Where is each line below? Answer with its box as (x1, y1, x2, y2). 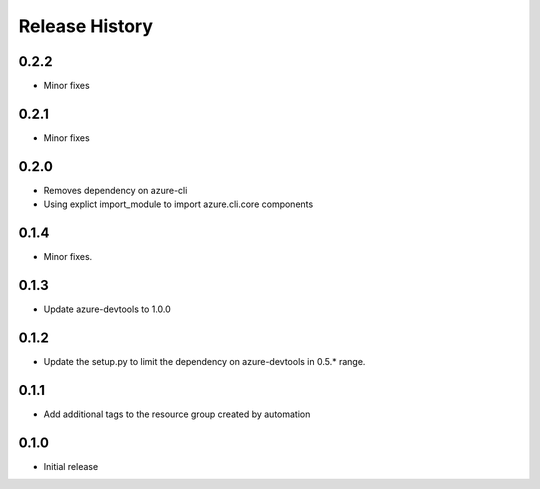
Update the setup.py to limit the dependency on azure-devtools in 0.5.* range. (43, 355, 366, 367)
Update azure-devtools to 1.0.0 (43, 303, 172, 315)
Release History (18, 15, 154, 37)
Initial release (43, 460, 99, 472)
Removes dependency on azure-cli (43, 184, 188, 196)
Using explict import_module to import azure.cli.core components (43, 198, 314, 210)
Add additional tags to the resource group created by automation (43, 408, 311, 420)
